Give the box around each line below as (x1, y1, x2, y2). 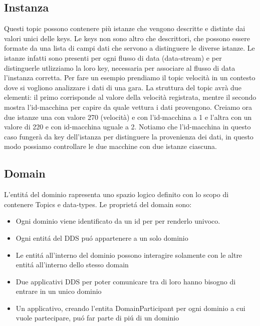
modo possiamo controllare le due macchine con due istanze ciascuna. (4, 141, 217, 151)
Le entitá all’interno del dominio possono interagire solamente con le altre (16, 249, 242, 260)
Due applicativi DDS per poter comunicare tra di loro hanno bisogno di (16, 276, 236, 286)
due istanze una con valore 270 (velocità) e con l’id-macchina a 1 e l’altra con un (4, 111, 252, 122)
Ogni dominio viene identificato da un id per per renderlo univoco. (16, 216, 220, 226)
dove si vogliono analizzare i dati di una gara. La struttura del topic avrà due (4, 82, 241, 92)
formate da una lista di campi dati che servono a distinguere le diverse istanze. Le (4, 43, 255, 53)
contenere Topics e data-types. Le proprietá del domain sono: (4, 199, 192, 209)
